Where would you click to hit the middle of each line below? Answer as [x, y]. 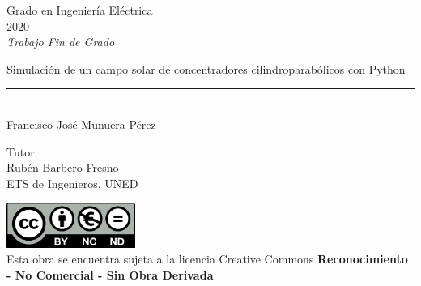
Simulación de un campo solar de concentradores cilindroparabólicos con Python [206, 68]
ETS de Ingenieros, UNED [72, 183]
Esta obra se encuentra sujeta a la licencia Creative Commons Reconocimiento [207, 259]
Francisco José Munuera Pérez [81, 124]
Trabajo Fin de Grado [61, 42]
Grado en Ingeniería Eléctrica [80, 10]
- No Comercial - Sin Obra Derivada [110, 274]
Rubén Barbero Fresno [63, 167]
